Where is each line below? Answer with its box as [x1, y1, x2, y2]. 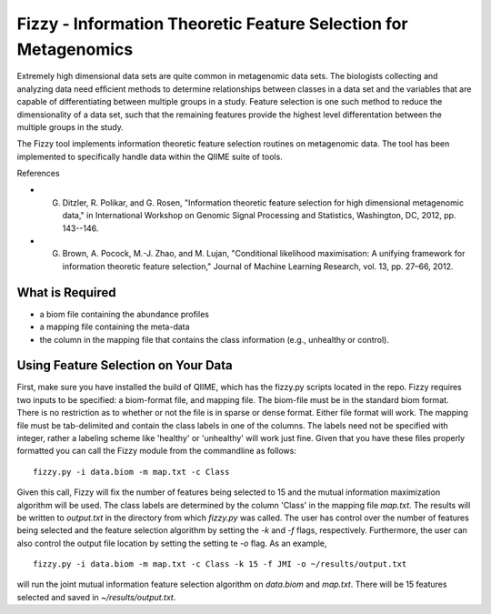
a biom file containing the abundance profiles [39, 308, 209, 319]
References [16, 168, 60, 179]
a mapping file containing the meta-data [39, 321, 190, 332]
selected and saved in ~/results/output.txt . [16, 591, 176, 602]
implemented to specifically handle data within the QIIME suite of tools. [16, 151, 284, 162]
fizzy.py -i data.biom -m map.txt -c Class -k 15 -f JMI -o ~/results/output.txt [33, 559, 407, 569]
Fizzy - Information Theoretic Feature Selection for [16, 14, 408, 34]
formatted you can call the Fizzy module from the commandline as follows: [16, 446, 297, 457]
